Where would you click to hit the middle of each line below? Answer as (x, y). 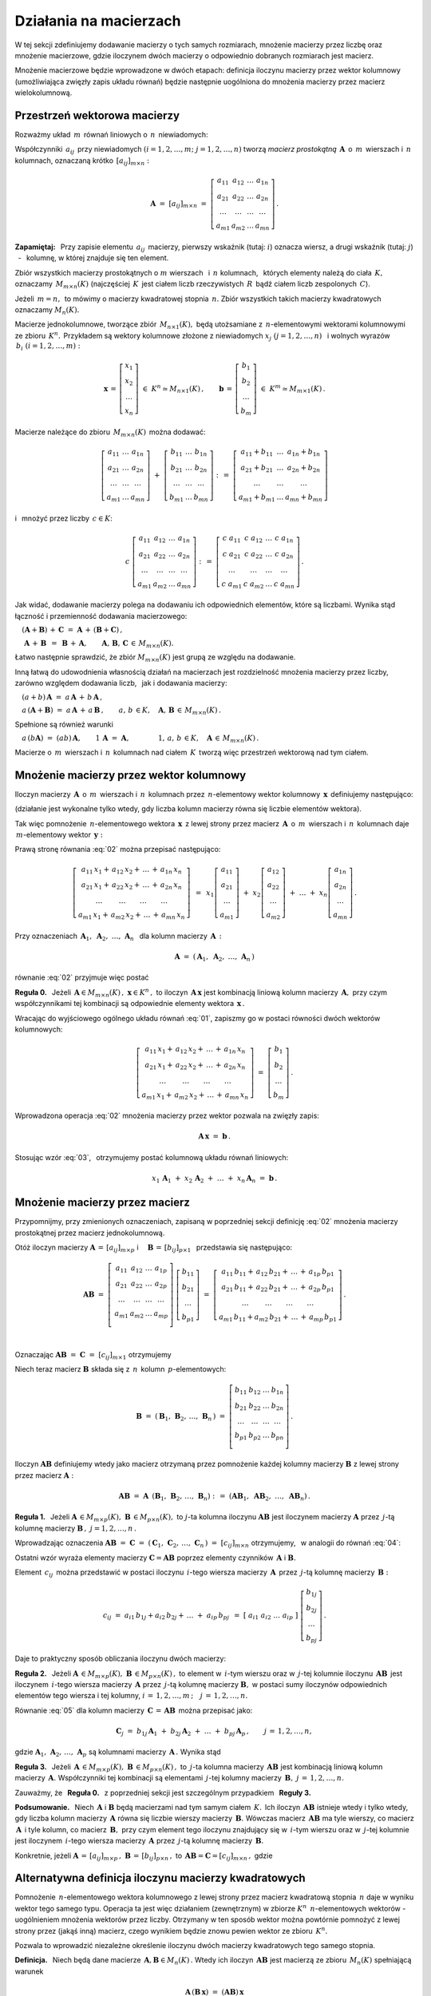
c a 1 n (284, 539)
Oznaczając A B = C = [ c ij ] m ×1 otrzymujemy (93, 1355)
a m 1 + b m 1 (257, 498)
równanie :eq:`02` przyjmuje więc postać (82, 977)
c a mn (284, 584)
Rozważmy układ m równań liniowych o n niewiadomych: (111, 135)
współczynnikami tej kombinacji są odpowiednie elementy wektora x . (130, 1004)
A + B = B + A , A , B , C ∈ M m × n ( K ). (99, 644)
